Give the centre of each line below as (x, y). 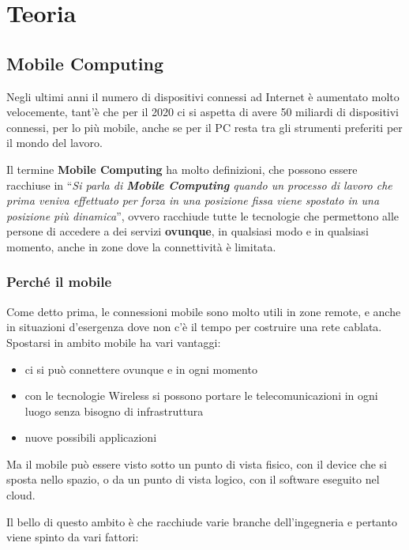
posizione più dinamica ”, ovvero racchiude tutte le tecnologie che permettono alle (203, 215)
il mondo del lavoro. (54, 143)
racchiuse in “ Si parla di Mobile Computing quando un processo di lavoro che (199, 185)
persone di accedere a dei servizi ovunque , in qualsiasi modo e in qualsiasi (188, 231)
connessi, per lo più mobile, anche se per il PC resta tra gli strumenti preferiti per (204, 127)
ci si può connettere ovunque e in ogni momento (141, 369)
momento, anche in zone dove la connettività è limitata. (141, 246)
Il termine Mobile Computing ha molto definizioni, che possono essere (182, 169)
